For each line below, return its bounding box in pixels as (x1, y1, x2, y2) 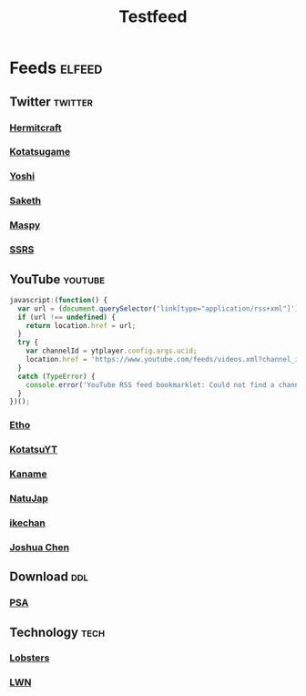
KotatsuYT (9, 444, 58, 456)
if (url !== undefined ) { (17, 312, 117, 322)
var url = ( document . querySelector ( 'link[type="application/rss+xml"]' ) (17, 303, 300, 313)
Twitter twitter (9, 94, 94, 109)
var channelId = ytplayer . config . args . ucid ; (25, 346, 198, 356)
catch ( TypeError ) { (17, 372, 96, 381)
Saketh (9, 194, 42, 207)
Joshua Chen (9, 540, 70, 553)
